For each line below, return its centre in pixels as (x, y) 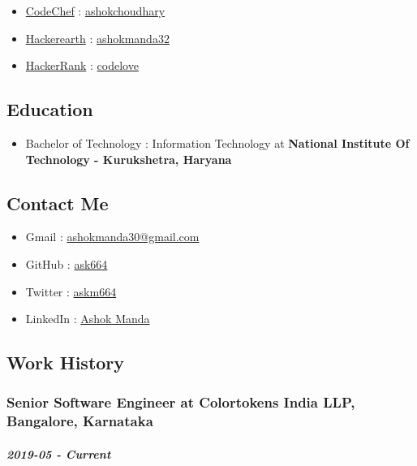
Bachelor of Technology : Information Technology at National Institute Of (217, 142)
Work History (66, 362)
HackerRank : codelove (82, 65)
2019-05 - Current (59, 453)
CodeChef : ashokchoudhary (95, 11)
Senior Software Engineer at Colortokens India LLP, (181, 402)
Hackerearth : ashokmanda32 (97, 38)
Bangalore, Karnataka (80, 421)
